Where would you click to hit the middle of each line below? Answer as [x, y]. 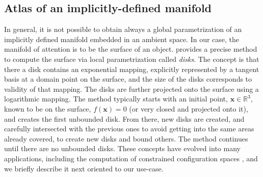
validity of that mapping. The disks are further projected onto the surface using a [131, 88]
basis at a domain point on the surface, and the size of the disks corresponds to [128, 79]
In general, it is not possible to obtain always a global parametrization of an [123, 29]
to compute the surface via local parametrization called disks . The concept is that [132, 59]
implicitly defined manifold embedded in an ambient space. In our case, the [122, 39]
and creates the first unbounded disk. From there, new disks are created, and [124, 118]
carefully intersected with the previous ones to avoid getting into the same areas [129, 129]
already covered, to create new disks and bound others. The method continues [126, 138]
